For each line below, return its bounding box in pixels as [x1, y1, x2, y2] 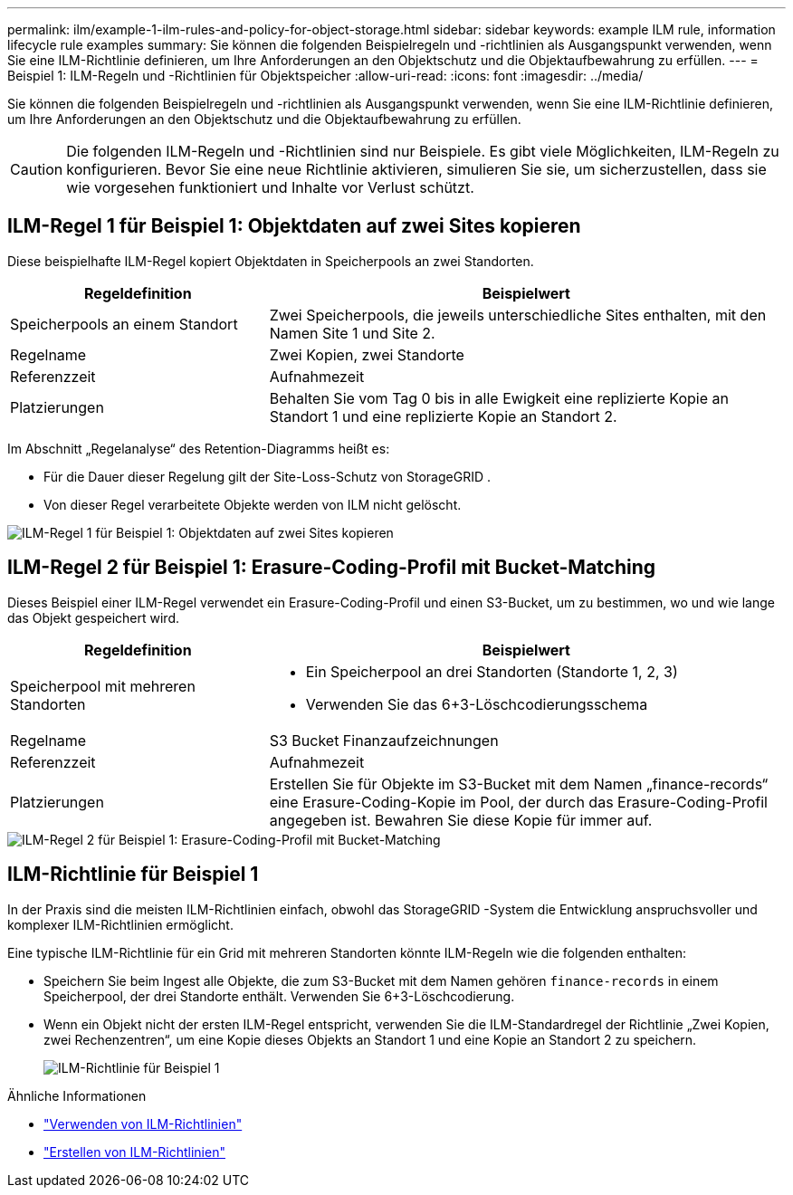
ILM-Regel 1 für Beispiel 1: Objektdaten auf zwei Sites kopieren [7, 215, 581, 238]
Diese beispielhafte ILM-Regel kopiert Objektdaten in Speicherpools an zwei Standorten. [7, 253, 534, 269]
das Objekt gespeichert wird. [7, 609, 179, 626]
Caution [10, 160, 63, 178]
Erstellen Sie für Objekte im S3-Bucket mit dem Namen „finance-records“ [269, 774, 769, 793]
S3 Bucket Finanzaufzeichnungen [269, 731, 499, 750]
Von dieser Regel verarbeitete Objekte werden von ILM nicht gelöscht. [43, 496, 462, 512]
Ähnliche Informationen [7, 1087, 147, 1104]
